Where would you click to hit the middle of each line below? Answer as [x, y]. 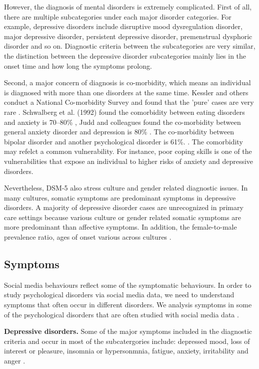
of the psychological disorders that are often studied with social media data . [121, 314]
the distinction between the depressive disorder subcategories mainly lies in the [125, 55]
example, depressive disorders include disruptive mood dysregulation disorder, [123, 26]
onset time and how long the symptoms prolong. [78, 65]
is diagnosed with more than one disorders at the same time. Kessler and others [126, 92]
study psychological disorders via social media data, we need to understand [119, 295]
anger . [15, 361]
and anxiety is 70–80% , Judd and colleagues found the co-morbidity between [122, 122]
